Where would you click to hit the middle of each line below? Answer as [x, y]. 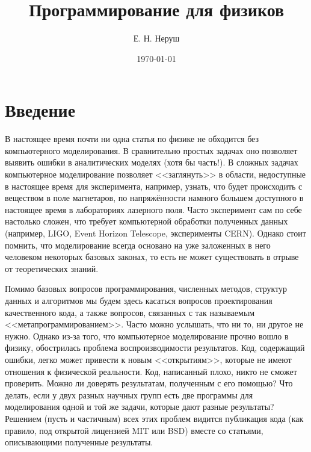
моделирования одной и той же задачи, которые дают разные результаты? [140, 407]
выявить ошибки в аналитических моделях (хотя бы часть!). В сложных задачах [152, 162]
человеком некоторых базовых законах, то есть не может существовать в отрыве [152, 257]
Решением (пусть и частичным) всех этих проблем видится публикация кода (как [154, 418]
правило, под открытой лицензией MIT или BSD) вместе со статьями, [134, 430]
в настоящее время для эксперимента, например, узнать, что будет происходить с [154, 186]
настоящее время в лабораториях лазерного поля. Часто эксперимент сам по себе [153, 209]
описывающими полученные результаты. [79, 442]
